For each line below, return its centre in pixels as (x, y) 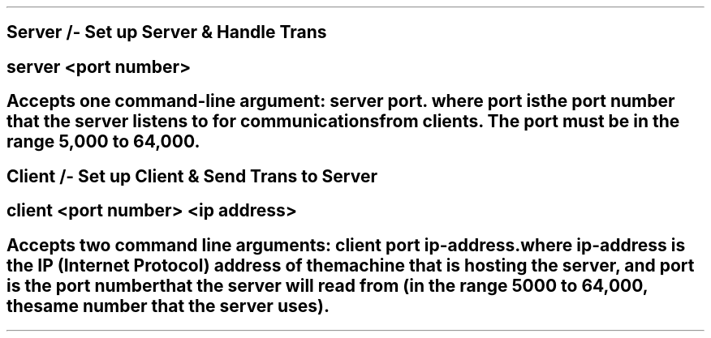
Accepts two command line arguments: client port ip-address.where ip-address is (346, 245)
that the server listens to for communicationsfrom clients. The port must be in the (343, 122)
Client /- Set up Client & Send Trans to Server (192, 176)
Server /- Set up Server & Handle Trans (167, 32)
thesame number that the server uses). (168, 306)
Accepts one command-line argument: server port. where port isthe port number (341, 101)
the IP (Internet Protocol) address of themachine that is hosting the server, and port (351, 265)
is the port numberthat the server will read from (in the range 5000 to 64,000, (327, 285)
